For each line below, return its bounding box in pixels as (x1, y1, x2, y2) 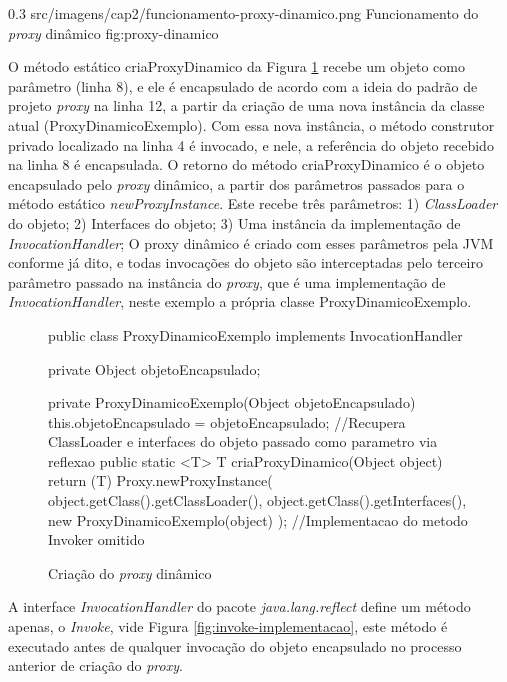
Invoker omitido (48, 529, 145, 550)
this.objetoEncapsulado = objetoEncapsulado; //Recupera (48, 411, 406, 432)
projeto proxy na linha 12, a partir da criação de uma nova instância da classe (8, 95, 485, 116)
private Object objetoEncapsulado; (48, 358, 261, 379)
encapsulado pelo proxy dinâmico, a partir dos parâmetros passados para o (8, 173, 465, 194)
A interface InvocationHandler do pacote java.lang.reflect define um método (8, 596, 471, 617)
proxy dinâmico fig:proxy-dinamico (8, 22, 219, 43)
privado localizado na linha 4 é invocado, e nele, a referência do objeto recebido (8, 134, 494, 155)
